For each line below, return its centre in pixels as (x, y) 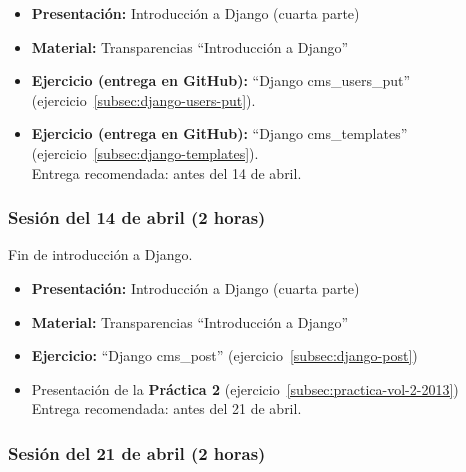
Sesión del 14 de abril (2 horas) (137, 217)
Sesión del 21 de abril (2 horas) (137, 452)
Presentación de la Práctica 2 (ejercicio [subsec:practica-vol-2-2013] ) (245, 388)
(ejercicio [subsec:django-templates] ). (145, 152)
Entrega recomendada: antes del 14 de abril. (166, 172)
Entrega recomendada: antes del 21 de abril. (166, 408)
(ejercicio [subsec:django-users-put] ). (143, 99)
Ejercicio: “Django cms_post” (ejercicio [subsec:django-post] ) (224, 355)
